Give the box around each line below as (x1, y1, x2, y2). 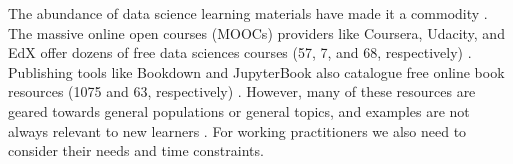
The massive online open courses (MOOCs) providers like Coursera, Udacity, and (8, 22, 505, 43)
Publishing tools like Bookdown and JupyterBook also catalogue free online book (8, 61, 505, 82)
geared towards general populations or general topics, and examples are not (8, 100, 470, 121)
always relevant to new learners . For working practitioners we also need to (8, 120, 467, 141)
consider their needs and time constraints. (8, 140, 264, 161)
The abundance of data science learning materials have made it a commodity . (8, 3, 488, 23)
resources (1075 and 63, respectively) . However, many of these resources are (8, 81, 476, 102)
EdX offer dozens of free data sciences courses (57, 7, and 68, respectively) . (8, 42, 472, 63)
